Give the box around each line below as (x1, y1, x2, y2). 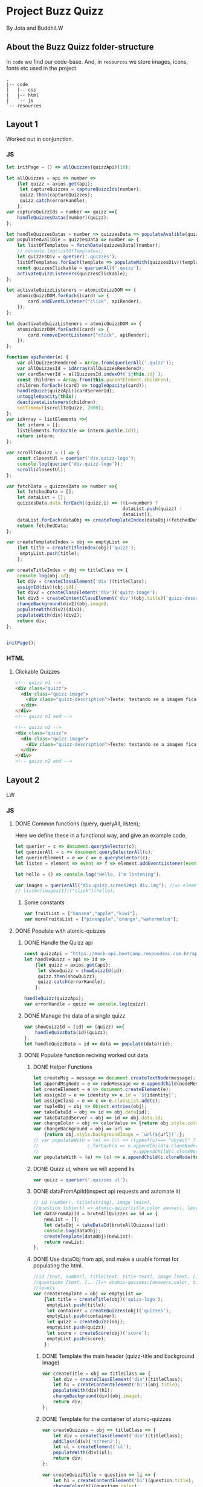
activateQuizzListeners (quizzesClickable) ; (17, 270, 129, 277)
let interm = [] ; (17, 421, 61, 428)
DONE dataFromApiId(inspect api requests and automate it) (33, 1187, 181, 1195)
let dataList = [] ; (17, 494, 66, 501)
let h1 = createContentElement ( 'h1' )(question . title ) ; (53, 1477, 195, 1483)
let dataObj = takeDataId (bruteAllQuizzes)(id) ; (44, 1222, 169, 1228)
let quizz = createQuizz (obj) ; (47, 1319, 126, 1325)
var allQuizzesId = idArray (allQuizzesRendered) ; (17, 365, 145, 371)
